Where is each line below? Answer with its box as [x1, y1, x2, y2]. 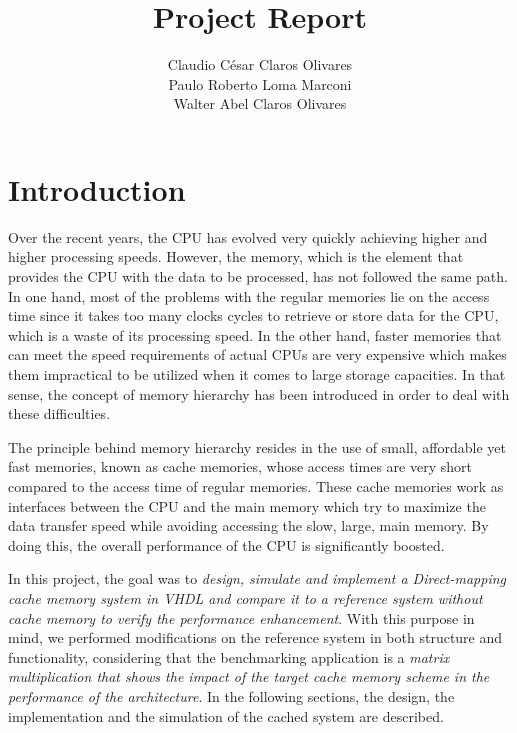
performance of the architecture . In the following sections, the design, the [8, 685, 455, 706]
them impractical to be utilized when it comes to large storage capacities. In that [8, 364, 506, 384]
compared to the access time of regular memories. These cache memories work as [8, 475, 504, 496]
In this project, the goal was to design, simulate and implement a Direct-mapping [8, 568, 507, 589]
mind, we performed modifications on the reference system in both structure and [8, 627, 503, 648]
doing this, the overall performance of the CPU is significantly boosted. [8, 534, 445, 555]
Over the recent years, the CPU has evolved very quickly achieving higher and [8, 226, 488, 247]
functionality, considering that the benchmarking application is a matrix [8, 646, 450, 667]
